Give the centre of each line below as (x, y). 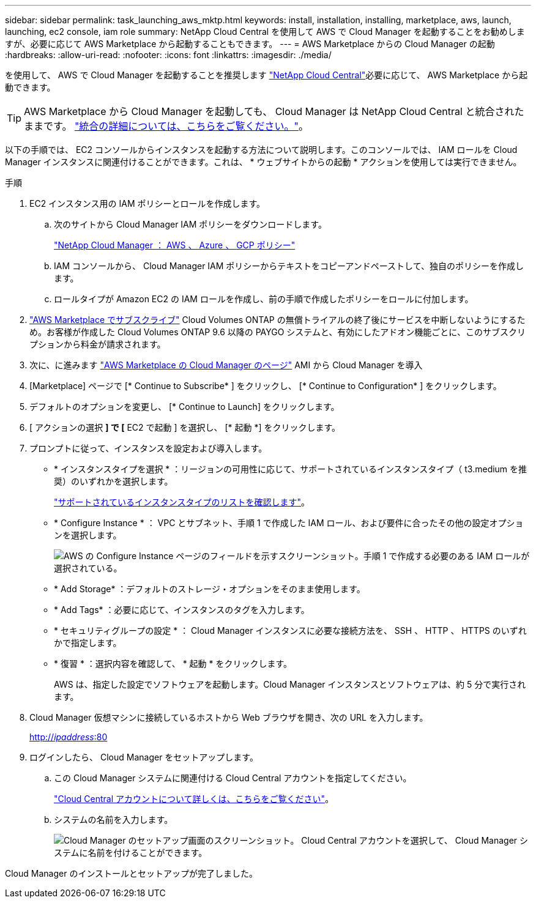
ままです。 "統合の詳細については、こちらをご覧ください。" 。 (166, 126)
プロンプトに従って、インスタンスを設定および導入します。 (148, 448)
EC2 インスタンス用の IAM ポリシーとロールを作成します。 (147, 203)
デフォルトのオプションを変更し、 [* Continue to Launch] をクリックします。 (184, 407)
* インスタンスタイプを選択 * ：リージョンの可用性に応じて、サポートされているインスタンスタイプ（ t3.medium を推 (291, 469)
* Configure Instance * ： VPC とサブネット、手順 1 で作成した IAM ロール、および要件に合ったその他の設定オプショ (289, 523)
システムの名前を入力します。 (114, 819)
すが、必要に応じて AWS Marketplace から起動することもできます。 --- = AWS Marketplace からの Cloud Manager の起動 (250, 44)
